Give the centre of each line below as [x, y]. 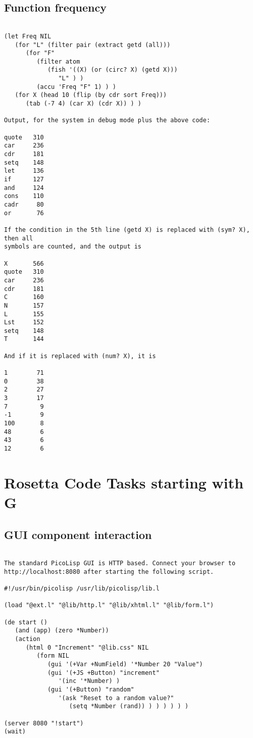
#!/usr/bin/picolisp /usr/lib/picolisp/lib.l [82, 589]
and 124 [24, 188]
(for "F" [40, 53]
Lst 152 [24, 323]
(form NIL [53, 656]
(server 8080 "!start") [44, 723]
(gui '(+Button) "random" [91, 689]
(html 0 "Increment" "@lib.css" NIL [87, 647]
